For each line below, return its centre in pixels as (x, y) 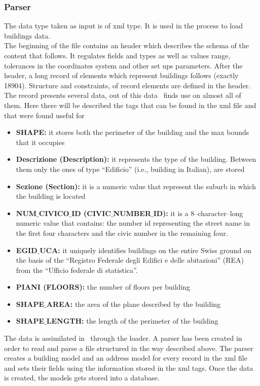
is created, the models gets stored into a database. (82, 378)
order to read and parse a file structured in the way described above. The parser (129, 348)
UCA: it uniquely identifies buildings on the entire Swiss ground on (145, 250)
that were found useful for (44, 115)
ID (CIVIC (91, 213)
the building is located (51, 196)
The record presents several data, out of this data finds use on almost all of (123, 95)
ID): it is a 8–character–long (198, 213)
